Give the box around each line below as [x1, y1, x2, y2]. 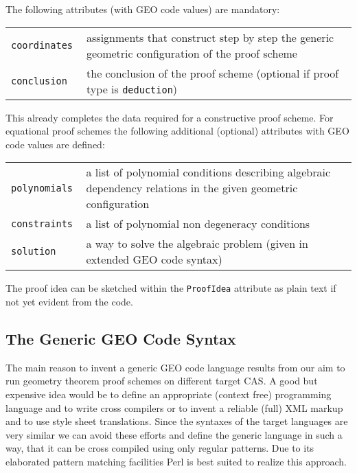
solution [11, 246, 56, 257]
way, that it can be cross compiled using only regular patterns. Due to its [5, 441, 314, 455]
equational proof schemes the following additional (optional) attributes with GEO [5, 124, 349, 138]
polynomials [11, 182, 73, 194]
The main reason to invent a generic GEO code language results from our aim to [5, 360, 345, 374]
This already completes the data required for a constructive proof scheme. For [5, 110, 334, 124]
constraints [11, 218, 73, 229]
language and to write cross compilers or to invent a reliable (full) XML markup [5, 400, 343, 415]
